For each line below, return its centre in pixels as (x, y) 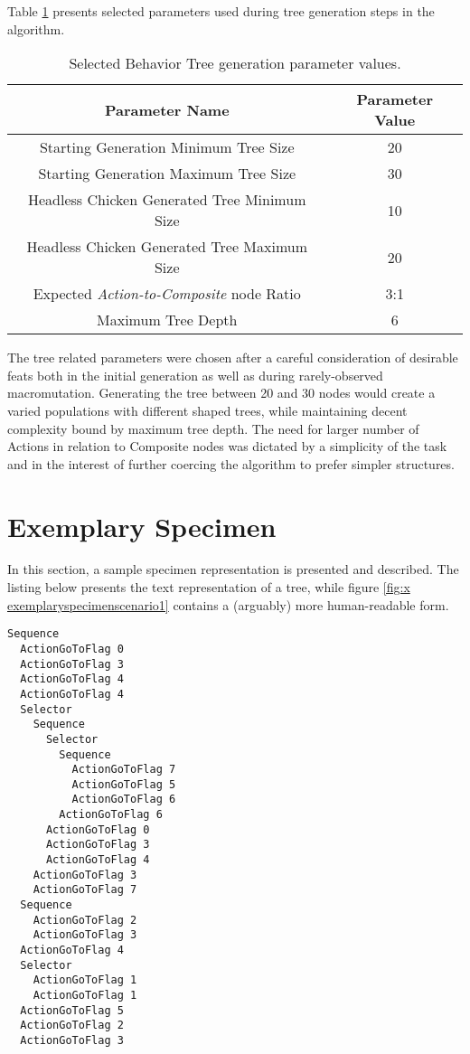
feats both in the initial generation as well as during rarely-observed (195, 375)
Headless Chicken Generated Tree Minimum (167, 200)
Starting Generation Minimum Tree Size (167, 147)
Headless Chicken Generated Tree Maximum (167, 247)
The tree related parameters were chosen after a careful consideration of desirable (233, 358)
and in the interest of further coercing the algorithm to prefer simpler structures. (231, 463)
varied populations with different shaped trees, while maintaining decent (207, 410)
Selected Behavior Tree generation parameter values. (235, 63)
